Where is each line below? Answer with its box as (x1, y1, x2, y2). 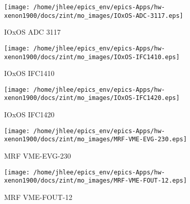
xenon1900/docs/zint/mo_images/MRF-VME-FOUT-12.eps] (4, 177, 187, 185)
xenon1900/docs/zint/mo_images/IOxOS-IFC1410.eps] (4, 53, 180, 61)
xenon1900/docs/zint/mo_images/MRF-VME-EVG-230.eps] (4, 136, 187, 143)
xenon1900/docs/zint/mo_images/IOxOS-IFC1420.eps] (4, 94, 180, 102)
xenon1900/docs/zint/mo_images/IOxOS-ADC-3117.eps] (4, 12, 183, 19)
